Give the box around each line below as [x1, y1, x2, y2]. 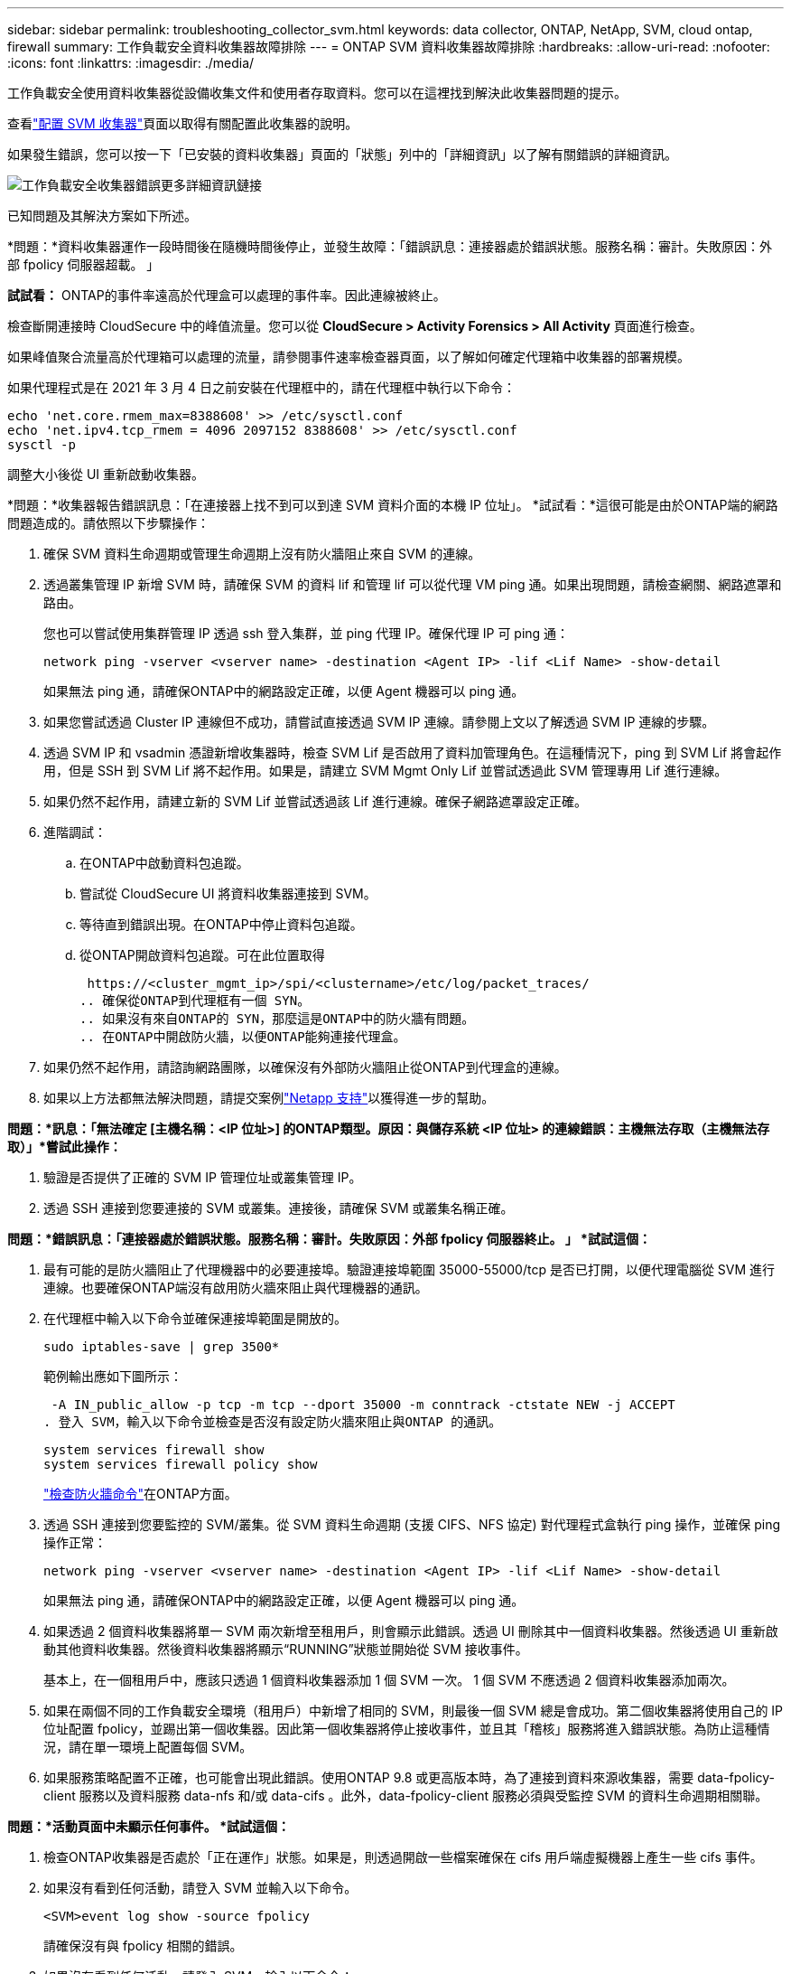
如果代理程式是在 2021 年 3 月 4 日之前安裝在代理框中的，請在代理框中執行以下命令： [7, 380, 516, 395]
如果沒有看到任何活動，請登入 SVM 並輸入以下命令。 [43, 1880, 358, 1895]
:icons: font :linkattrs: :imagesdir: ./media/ [7, 55, 255, 70]
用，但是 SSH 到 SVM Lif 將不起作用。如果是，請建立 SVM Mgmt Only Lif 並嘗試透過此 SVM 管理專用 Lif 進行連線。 [43, 763, 728, 778]
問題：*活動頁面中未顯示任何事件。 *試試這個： [7, 1819, 290, 1834]
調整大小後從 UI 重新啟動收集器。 [7, 466, 205, 482]
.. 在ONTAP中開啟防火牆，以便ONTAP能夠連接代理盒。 [79, 1029, 406, 1044]
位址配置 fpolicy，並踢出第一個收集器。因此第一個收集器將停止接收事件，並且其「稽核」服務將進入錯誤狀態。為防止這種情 [43, 1721, 770, 1736]
